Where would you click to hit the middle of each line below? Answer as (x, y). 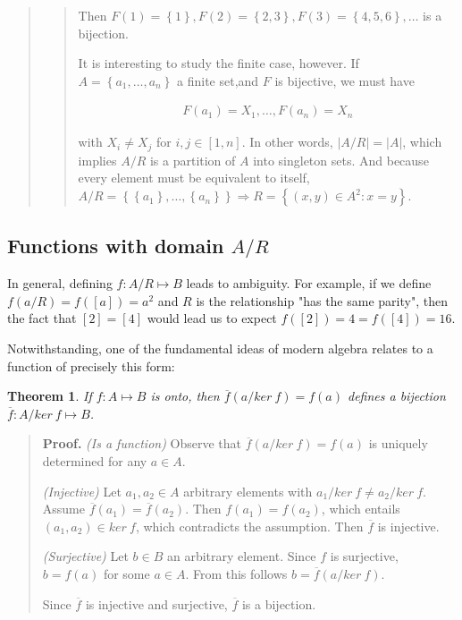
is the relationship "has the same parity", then (322, 300)
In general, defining (60, 283)
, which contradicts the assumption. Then (249, 526)
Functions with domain (116, 246)
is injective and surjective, (156, 603)
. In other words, (287, 142)
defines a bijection (396, 396)
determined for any (95, 461)
